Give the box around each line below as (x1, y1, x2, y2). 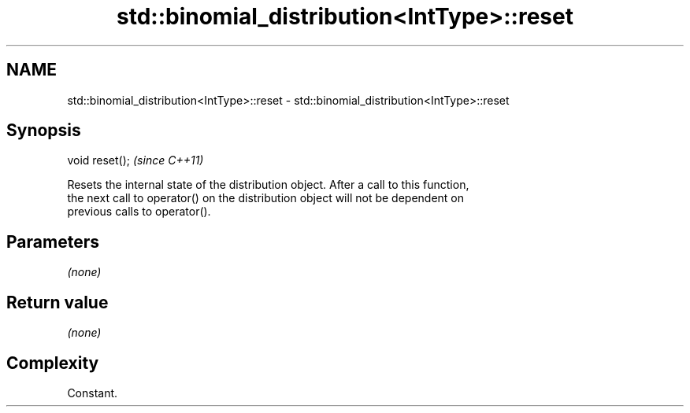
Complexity (6, 352, 99, 373)
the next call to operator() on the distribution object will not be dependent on (67, 191, 465, 205)
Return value (6, 292, 109, 312)
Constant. (67, 385, 118, 400)
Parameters (6, 231, 99, 252)
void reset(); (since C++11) (67, 153, 204, 168)
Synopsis (6, 120, 81, 141)
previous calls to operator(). (67, 205, 211, 219)
